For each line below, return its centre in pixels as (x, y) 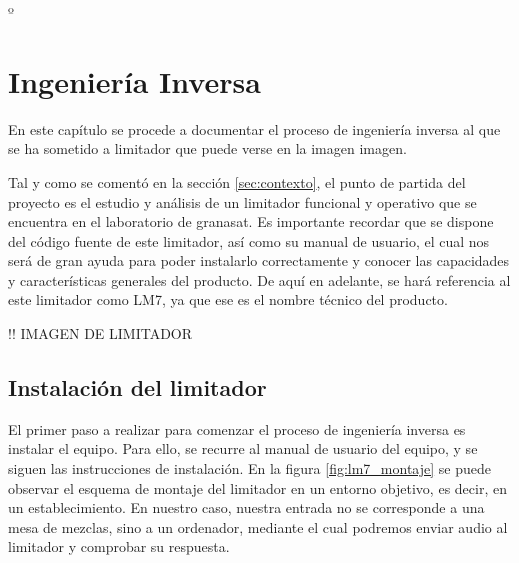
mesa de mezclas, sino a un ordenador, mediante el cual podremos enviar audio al (258, 526)
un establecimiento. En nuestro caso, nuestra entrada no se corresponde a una (246, 507)
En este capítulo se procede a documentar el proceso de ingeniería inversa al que (254, 128)
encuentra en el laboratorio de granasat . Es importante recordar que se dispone (251, 221)
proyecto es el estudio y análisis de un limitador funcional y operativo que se (242, 201)
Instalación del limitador (137, 387)
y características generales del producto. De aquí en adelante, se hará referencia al (259, 279)
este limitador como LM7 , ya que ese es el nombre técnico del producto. (228, 299)
